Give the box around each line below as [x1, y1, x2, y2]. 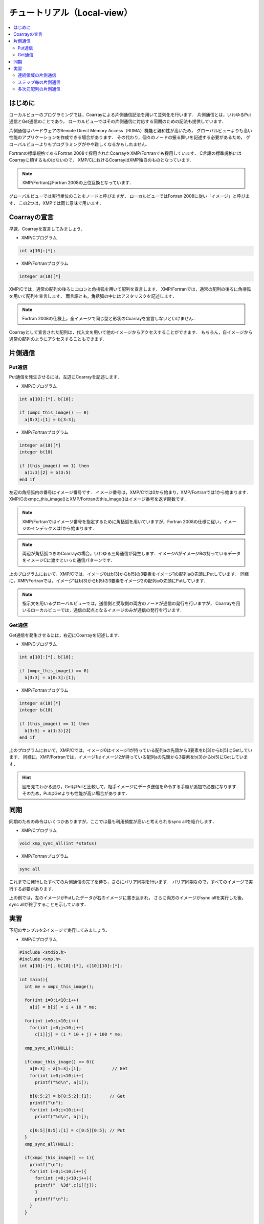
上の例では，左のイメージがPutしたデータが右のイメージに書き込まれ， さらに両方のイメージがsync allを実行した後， [9, 894, 246, 900]
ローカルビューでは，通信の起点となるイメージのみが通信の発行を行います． [30, 607, 184, 613]
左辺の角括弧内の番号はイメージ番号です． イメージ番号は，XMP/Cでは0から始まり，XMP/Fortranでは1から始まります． [9, 489, 251, 495]
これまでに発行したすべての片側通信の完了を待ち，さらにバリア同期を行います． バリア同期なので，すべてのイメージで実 [9, 879, 253, 885]
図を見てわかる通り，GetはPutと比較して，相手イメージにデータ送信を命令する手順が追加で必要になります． [22, 783, 241, 789]
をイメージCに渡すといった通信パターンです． [22, 557, 115, 563]
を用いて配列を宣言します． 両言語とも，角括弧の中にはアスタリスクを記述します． [9, 293, 177, 299]
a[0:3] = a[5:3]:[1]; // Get [29, 1066, 128, 1072]
